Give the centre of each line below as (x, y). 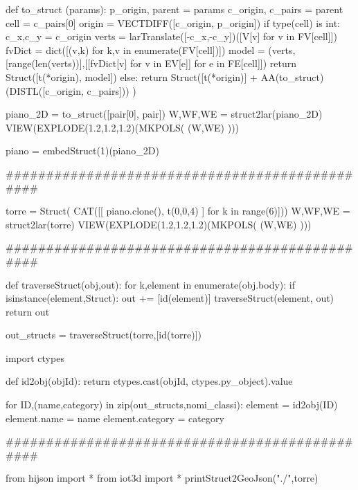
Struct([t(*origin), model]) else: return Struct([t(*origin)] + (132, 76)
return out (28, 311)
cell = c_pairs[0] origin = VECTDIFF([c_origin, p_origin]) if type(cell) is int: (173, 22)
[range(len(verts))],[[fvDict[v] (66, 63)
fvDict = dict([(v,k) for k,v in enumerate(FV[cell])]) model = (135, 49)
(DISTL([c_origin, (45, 90)
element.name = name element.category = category (115, 418)
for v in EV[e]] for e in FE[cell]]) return (213, 63)
